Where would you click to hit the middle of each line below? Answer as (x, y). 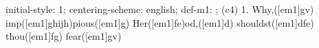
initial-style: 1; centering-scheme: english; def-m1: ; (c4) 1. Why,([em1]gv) (160, 9)
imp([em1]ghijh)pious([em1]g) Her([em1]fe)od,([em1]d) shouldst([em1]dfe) (160, 22)
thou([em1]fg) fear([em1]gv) (64, 36)
